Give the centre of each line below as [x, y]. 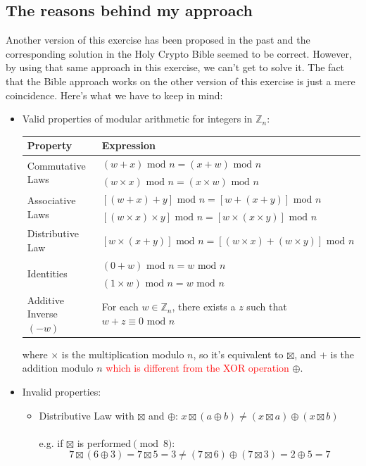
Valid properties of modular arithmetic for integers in [137, 119]
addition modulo [58, 368]
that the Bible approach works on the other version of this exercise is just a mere [181, 81]
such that [267, 307]
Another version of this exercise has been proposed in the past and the [158, 40]
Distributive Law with [87, 415]
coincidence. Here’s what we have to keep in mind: [114, 95]
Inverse [42, 314]
